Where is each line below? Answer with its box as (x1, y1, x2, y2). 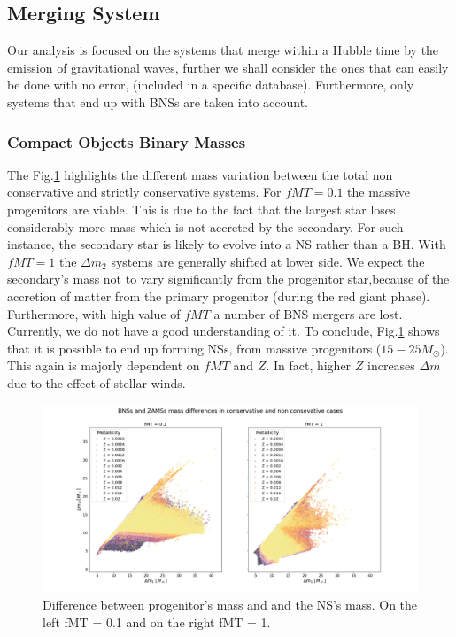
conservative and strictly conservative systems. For (7, 183, 282, 201)
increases (367, 356, 415, 375)
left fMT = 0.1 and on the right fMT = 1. (43, 612, 271, 631)
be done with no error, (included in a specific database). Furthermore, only (7, 75, 414, 94)
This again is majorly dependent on (7, 356, 200, 375)
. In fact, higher (266, 356, 352, 375)
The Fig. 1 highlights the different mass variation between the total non (7, 165, 393, 183)
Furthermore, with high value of (7, 304, 181, 322)
